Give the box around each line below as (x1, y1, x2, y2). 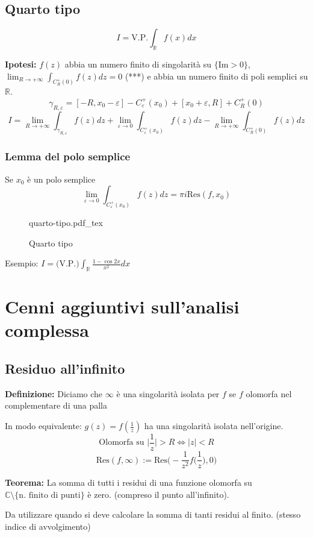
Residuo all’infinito (5, 359, 125, 378)
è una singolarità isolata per (116, 387, 220, 400)
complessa (5, 318, 89, 342)
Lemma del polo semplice (5, 149, 131, 164)
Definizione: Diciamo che (5, 387, 103, 400)
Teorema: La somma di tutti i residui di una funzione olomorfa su (5, 476, 252, 489)
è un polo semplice (27, 172, 96, 185)
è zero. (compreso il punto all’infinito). (87, 488, 229, 500)
